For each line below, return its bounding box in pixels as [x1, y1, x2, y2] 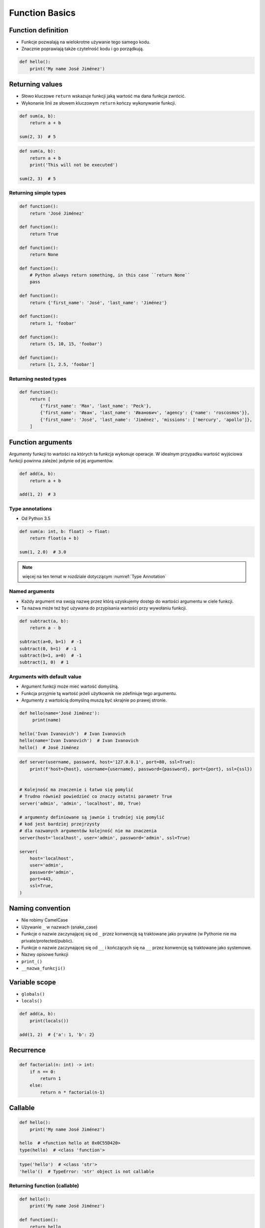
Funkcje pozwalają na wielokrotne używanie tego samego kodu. [21, 39, 151, 45]
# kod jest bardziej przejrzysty [19, 821, 100, 827]
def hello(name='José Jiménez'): [19, 710, 100, 716]
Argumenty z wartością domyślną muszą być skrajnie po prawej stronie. [21, 697, 167, 703]
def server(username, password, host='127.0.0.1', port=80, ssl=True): [19, 759, 196, 765]
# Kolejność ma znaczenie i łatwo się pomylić [19, 787, 133, 792]
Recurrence [9, 1046, 46, 1054]
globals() [21, 991, 45, 997]
